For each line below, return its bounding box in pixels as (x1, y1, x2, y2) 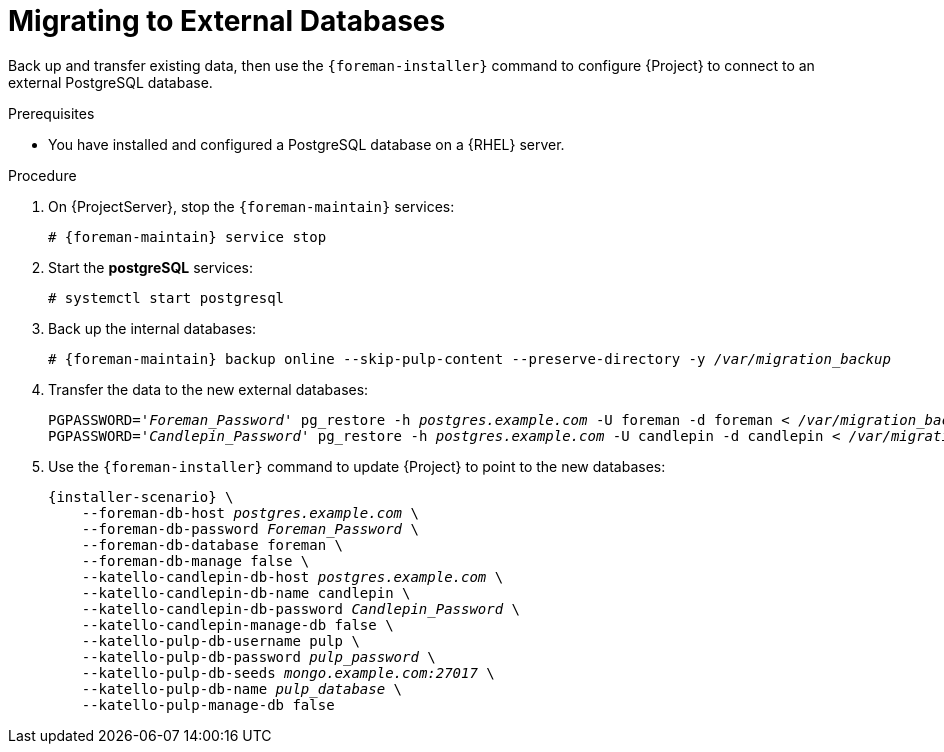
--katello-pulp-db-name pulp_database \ (81, 680, 403, 697)
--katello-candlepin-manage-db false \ (81, 616, 394, 633)
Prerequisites (8, 104, 95, 122)
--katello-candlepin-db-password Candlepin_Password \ (81, 600, 521, 617)
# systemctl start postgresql (48, 289, 285, 306)
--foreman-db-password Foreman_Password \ (81, 520, 419, 537)
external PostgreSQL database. (8, 73, 213, 91)
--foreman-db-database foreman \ (81, 536, 344, 553)
